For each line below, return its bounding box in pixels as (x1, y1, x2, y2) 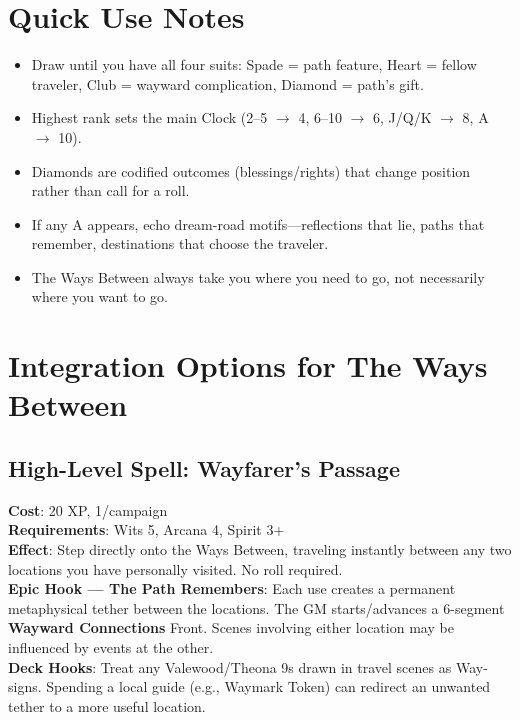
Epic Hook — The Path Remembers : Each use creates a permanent (8, 578, 456, 599)
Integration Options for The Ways (8, 345, 488, 386)
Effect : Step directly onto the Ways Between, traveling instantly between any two (8, 539, 512, 560)
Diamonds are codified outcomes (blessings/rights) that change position (31, 160, 471, 181)
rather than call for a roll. (31, 180, 190, 201)
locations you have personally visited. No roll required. (8, 558, 343, 579)
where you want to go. (31, 286, 168, 307)
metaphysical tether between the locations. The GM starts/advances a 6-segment (8, 597, 505, 618)
